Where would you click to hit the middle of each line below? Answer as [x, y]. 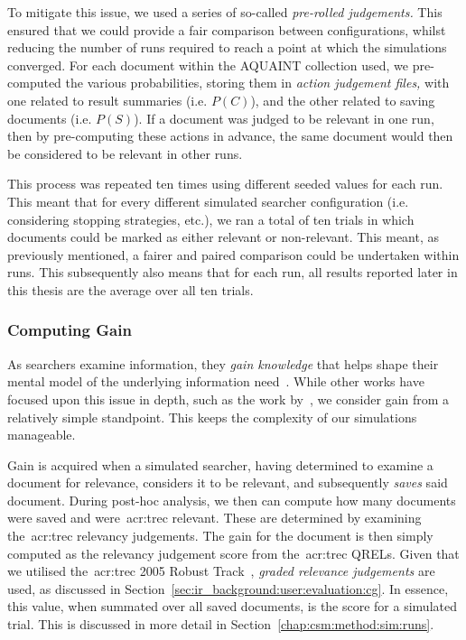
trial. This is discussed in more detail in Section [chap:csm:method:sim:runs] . [221, 624]
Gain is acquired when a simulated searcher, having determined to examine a [220, 464]
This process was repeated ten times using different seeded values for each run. [225, 184]
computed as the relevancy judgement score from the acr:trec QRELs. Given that [233, 553]
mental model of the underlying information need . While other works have [216, 381]
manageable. [42, 435]
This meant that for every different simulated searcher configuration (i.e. [208, 201]
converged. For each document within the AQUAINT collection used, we [208, 65]
